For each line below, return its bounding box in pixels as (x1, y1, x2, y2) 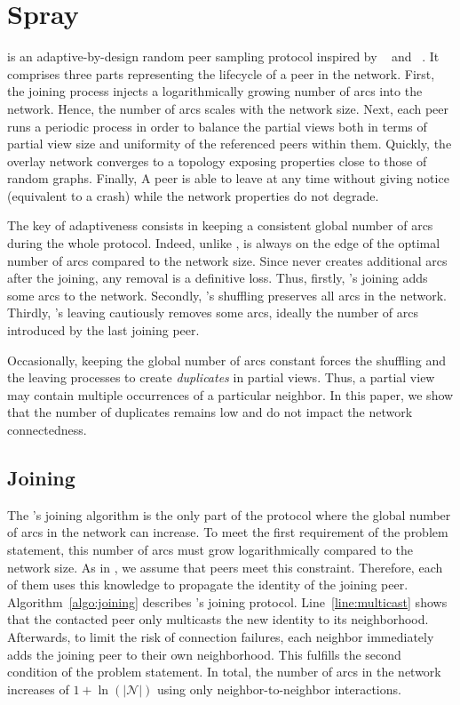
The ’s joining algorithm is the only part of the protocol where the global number (7, 505, 451, 524)
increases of (7, 679, 69, 698)
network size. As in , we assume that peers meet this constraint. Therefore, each (7, 557, 443, 576)
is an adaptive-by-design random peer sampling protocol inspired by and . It (7, 47, 440, 66)
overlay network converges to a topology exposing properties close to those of (7, 151, 427, 170)
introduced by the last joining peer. (7, 321, 200, 340)
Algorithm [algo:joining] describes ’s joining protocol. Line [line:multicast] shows (7, 592, 448, 611)
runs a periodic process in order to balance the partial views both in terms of (7, 116, 427, 135)
